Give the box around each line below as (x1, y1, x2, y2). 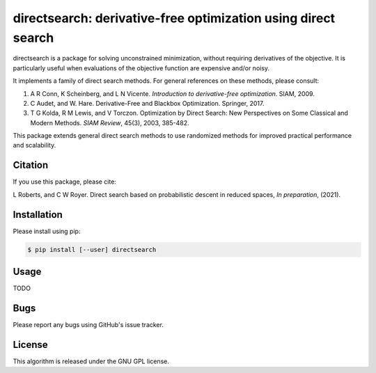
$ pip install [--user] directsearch (27, 246, 157, 253)
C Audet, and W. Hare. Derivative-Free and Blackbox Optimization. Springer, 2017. (30, 99, 265, 107)
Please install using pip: (13, 227, 81, 235)
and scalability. (13, 141, 56, 150)
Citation (13, 159, 49, 171)
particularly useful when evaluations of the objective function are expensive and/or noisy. (13, 63, 270, 72)
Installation (13, 209, 63, 221)
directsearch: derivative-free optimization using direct (13, 10, 336, 26)
